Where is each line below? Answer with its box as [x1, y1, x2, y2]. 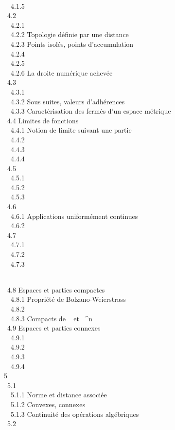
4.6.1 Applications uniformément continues [10, 211, 138, 221]
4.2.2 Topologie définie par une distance [10, 29, 129, 39]
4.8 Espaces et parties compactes [7, 284, 105, 294]
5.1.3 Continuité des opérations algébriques [10, 409, 139, 419]
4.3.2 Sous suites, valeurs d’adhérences [10, 96, 125, 106]
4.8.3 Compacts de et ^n [10, 313, 93, 323]
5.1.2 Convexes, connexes [10, 399, 85, 409]
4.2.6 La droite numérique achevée [10, 67, 113, 78]
